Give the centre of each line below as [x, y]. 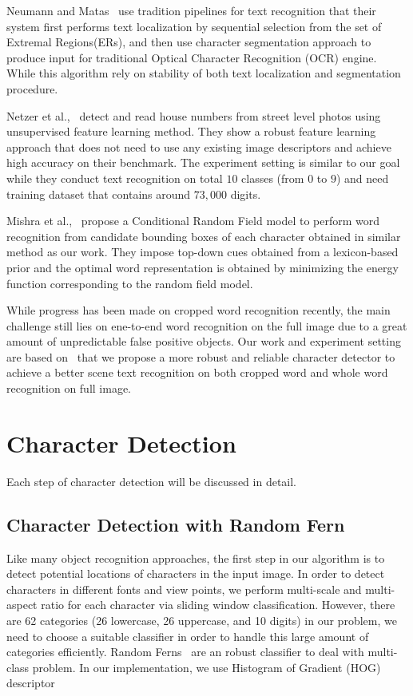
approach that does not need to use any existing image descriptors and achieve [199, 146]
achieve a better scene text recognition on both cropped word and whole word [197, 372]
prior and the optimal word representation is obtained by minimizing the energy [203, 267]
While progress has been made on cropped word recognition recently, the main [199, 310]
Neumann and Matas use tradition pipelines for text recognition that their [191, 10]
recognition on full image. [69, 388]
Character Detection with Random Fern [176, 524]
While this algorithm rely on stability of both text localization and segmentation [204, 73]
